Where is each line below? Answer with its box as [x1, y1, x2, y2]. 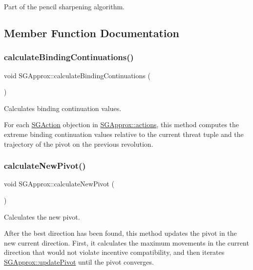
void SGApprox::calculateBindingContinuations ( [4, 70, 150, 80]
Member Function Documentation [4, 25, 180, 40]
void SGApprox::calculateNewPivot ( [4, 179, 114, 189]
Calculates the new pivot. [4, 211, 80, 222]
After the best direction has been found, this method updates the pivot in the [4, 228, 237, 238]
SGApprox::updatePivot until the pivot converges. [4, 256, 154, 267]
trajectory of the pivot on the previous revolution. [4, 138, 153, 149]
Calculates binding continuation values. [4, 103, 122, 113]
